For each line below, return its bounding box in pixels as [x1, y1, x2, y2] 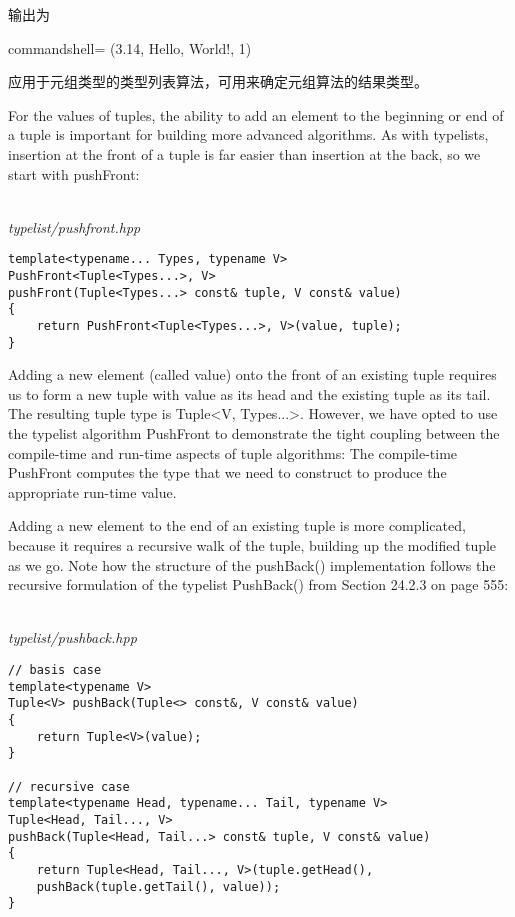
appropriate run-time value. [8, 481, 177, 502]
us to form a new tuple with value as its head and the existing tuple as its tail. [8, 383, 491, 404]
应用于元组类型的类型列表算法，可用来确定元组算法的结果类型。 [8, 71, 428, 92]
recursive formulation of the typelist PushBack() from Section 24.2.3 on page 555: [8, 574, 509, 595]
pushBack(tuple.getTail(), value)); [36, 879, 281, 894]
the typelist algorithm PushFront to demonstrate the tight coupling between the [8, 423, 500, 444]
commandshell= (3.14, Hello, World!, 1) [8, 37, 252, 58]
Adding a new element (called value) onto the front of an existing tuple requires [8, 364, 497, 385]
